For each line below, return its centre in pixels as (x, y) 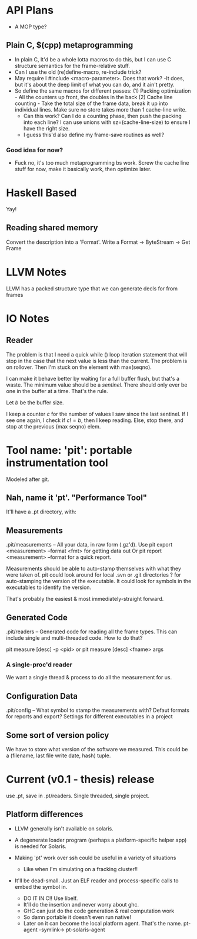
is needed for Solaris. (40, 846)
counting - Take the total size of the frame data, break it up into (91, 103)
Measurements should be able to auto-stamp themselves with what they (94, 569)
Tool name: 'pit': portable (69, 450)
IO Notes (28, 318)
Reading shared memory (52, 228)
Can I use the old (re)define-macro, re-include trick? (78, 72)
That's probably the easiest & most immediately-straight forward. (85, 599)
